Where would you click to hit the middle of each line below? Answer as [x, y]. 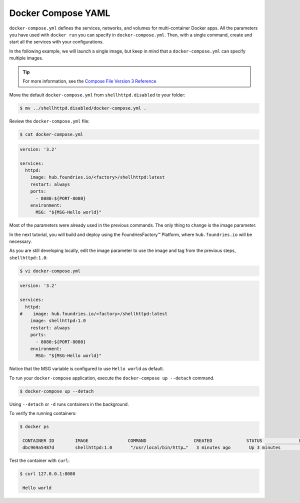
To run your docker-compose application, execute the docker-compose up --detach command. [112, 378]
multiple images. [26, 58]
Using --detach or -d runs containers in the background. [69, 404]
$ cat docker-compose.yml [51, 134]
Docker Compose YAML [60, 13]
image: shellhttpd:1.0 [58, 321]
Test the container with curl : [39, 460]
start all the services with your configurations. [56, 42]
